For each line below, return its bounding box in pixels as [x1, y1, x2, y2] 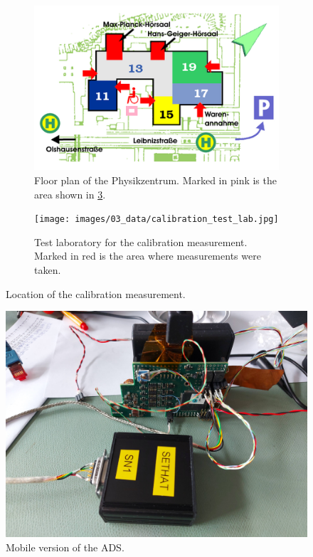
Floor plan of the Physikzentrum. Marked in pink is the [34, 172, 277, 187]
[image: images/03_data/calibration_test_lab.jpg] [34, 214, 279, 225]
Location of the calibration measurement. [6, 286, 186, 301]
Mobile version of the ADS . [6, 539, 124, 554]
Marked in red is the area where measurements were [34, 248, 261, 263]
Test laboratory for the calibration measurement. [34, 234, 248, 249]
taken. [34, 262, 61, 277]
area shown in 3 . [34, 186, 106, 201]
